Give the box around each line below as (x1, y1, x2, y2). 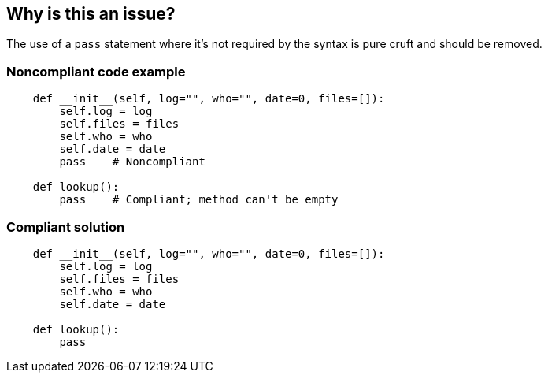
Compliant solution (6, 218, 125, 235)
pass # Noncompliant (59, 155, 205, 169)
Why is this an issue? (6, 4, 176, 24)
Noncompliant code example (6, 63, 186, 80)
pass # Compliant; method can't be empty (59, 193, 339, 206)
